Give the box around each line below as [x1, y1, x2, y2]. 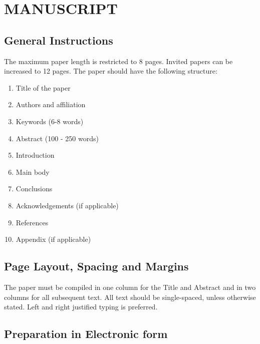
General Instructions [4, 32, 113, 48]
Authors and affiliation [16, 99, 86, 110]
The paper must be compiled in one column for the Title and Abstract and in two [4, 281, 256, 292]
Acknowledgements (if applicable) [16, 200, 119, 210]
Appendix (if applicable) [16, 234, 91, 244]
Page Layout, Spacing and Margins [4, 258, 189, 274]
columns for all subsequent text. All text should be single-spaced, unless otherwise [4, 291, 256, 302]
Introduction [16, 150, 55, 160]
